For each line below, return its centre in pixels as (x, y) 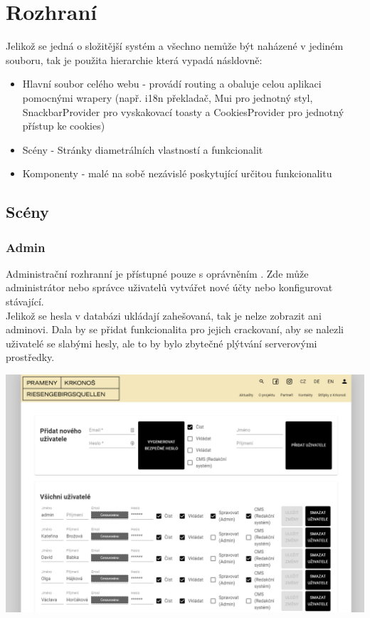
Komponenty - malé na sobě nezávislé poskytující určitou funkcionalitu (177, 173)
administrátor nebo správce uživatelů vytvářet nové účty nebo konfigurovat (169, 287)
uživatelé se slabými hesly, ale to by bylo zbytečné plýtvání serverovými (162, 343)
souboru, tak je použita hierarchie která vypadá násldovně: (134, 59)
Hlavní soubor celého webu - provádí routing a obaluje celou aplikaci (172, 84)
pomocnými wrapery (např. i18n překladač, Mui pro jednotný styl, (168, 97)
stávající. (25, 302)
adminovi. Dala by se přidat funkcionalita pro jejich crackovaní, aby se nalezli (175, 329)
